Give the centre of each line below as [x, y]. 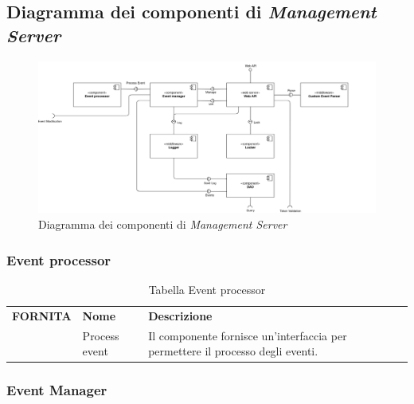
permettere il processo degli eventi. [233, 351]
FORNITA [42, 315]
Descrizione [180, 315]
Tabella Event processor [207, 289]
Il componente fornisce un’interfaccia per [248, 335]
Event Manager [57, 390]
